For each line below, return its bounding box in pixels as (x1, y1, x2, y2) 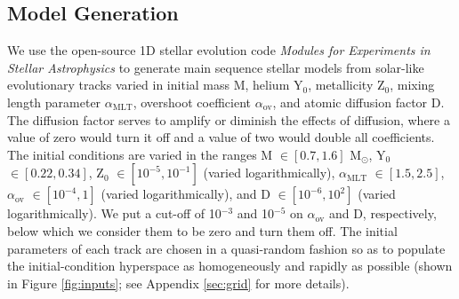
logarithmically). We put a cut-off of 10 (7, 204, 221, 223)
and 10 (237, 204, 274, 223)
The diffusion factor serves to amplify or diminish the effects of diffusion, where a (7, 110, 450, 129)
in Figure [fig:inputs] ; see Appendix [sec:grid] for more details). (7, 273, 350, 292)
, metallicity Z (308, 75, 385, 94)
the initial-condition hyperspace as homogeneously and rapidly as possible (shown (7, 256, 453, 275)
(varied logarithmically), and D (101, 185, 270, 203)
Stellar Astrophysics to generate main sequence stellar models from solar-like (7, 58, 424, 76)
